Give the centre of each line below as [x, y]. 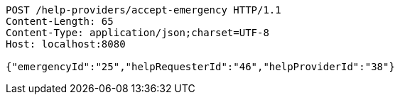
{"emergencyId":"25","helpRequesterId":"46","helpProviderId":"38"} [200, 67]
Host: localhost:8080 [66, 44]
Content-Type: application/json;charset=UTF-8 [137, 33]
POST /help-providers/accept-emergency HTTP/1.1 [144, 10]
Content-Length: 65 [60, 21]
